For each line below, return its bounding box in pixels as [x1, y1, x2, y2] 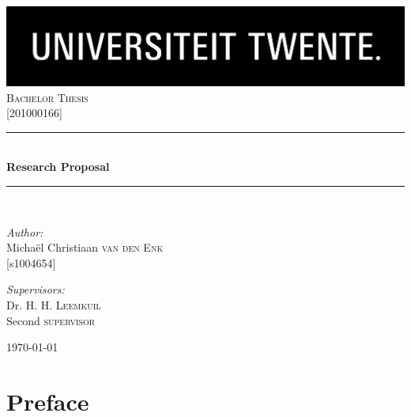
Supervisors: [6, 281, 65, 298]
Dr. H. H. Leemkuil [6, 296, 101, 313]
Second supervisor [6, 312, 96, 328]
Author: [6, 223, 43, 240]
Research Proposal [6, 158, 110, 175]
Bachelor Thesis [6, 89, 89, 105]
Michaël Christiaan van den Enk [6, 239, 164, 256]
